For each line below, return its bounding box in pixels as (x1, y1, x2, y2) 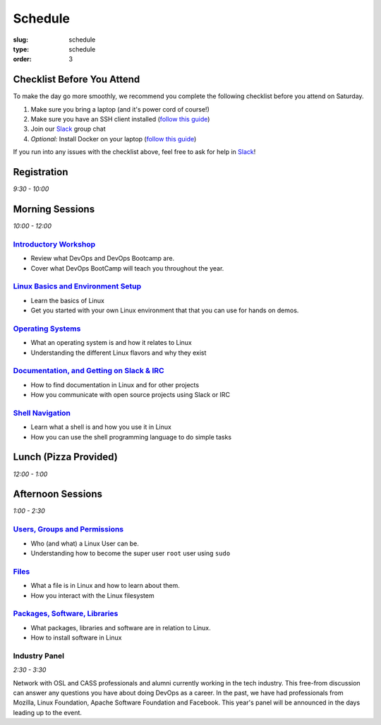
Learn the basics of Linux (30, 296, 105, 305)
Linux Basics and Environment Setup (13, 281, 142, 291)
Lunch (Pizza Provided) (13, 451, 118, 463)
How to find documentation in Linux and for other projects (30, 380, 200, 389)
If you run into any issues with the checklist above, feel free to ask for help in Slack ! (13, 148, 256, 156)
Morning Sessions (13, 203, 95, 215)
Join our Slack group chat (30, 124, 106, 134)
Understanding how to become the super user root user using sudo (30, 549, 231, 558)
